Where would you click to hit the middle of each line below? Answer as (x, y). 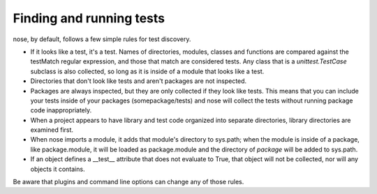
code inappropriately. (61, 110)
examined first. (52, 130)
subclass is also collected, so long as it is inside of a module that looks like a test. (147, 71)
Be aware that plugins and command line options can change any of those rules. (128, 182)
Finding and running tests (89, 18)
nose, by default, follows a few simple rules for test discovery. (102, 39)
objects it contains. (58, 169)
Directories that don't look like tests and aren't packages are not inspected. (139, 81)
